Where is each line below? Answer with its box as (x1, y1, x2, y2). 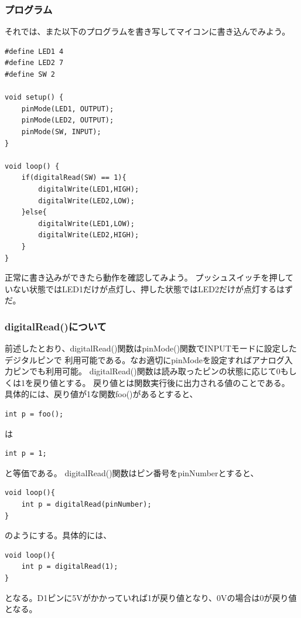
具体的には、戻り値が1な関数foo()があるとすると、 (5, 388, 198, 400)
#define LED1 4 (5, 47, 64, 56)
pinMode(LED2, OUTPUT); (21, 116, 114, 125)
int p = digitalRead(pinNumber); (21, 500, 152, 509)
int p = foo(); (5, 410, 64, 419)
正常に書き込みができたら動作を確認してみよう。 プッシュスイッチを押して (5, 271, 293, 284)
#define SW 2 (5, 70, 55, 78)
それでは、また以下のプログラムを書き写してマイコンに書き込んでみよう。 (5, 25, 290, 37)
